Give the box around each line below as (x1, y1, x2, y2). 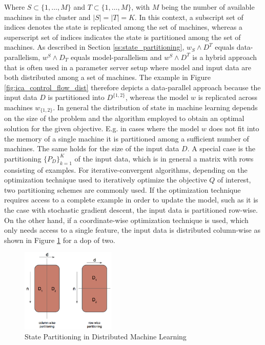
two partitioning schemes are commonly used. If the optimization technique (4, 184, 241, 195)
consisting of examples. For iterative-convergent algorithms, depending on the (4, 164, 248, 175)
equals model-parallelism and (70, 51, 162, 62)
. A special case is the (187, 143, 256, 154)
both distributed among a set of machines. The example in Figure (4, 72, 211, 83)
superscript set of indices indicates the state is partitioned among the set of (4, 31, 241, 42)
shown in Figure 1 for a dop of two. (4, 234, 115, 245)
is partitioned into (48, 92, 105, 103)
